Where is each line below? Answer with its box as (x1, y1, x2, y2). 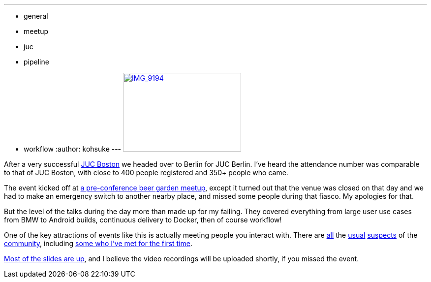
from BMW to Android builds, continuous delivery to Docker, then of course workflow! (4, 216, 282, 224)
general (24, 12, 48, 20)
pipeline (24, 58, 49, 66)
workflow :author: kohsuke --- (24, 145, 122, 153)
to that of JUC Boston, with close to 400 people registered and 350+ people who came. (4, 168, 288, 177)
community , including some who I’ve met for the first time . (4, 239, 193, 248)
